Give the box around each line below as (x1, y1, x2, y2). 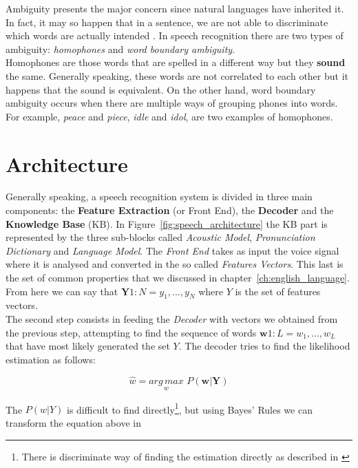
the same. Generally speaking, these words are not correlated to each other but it (6, 68, 348, 83)
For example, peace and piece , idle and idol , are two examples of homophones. (6, 109, 333, 123)
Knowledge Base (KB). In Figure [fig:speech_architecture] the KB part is (6, 216, 328, 231)
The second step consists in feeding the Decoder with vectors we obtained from (6, 312, 338, 326)
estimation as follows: (6, 352, 96, 366)
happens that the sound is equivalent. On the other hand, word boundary (6, 82, 316, 96)
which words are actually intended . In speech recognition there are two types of (6, 28, 344, 43)
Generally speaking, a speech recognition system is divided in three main (6, 189, 313, 204)
